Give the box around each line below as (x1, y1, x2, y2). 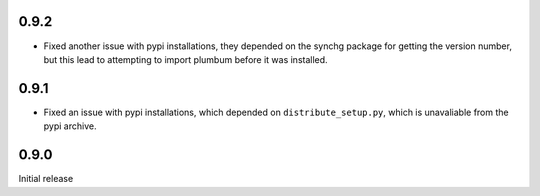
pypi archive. (43, 120, 97, 132)
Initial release (18, 173, 74, 185)
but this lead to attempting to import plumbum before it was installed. (43, 53, 329, 65)
